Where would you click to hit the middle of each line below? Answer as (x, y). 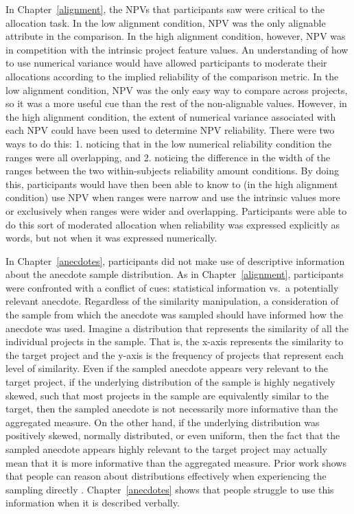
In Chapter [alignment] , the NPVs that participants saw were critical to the (165, 9)
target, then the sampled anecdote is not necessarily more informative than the (172, 409)
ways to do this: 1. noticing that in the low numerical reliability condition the (169, 143)
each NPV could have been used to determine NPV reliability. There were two (170, 130)
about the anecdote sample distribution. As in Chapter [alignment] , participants (175, 274)
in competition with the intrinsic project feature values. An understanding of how (177, 49)
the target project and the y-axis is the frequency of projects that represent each (175, 354)
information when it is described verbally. (93, 503)
